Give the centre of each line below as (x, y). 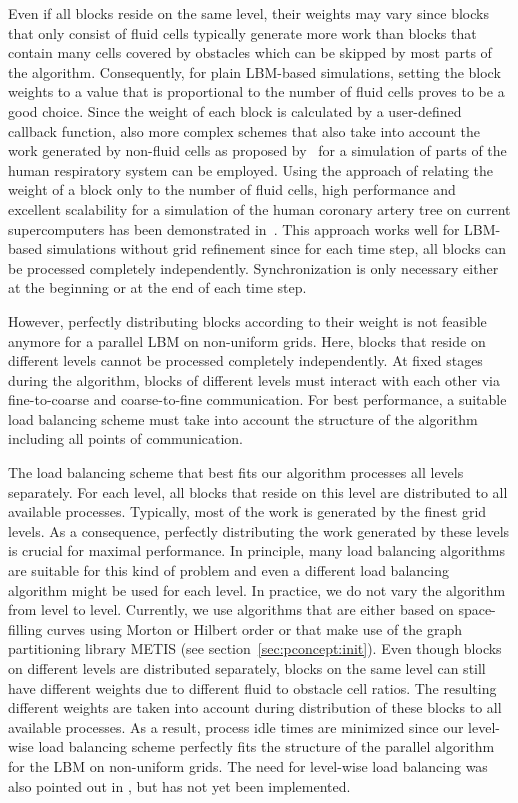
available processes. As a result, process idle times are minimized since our (236, 726)
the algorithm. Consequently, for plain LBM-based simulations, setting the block (254, 71)
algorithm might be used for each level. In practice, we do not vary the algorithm (257, 589)
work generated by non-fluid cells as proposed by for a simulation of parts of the (257, 150)
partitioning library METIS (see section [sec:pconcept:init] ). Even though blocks (255, 648)
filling (25, 628)
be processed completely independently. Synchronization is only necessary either (253, 267)
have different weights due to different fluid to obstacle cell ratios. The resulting (252, 687)
